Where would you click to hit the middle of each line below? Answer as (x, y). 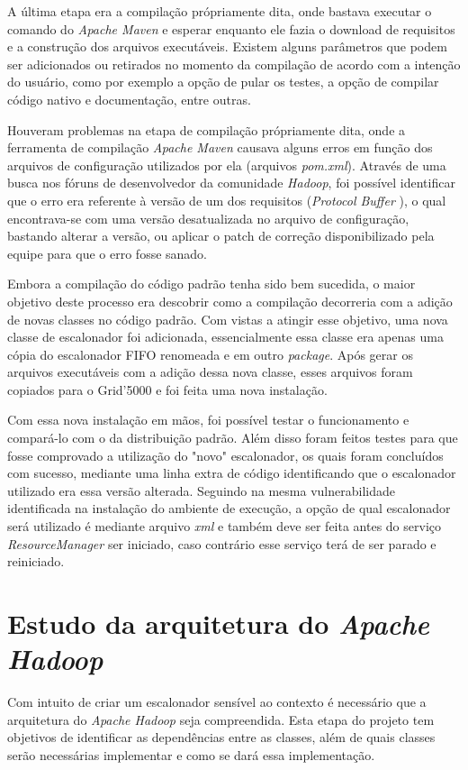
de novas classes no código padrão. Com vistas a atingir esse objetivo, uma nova (228, 319)
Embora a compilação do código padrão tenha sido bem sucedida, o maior (211, 284)
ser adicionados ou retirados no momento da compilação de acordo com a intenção (234, 64)
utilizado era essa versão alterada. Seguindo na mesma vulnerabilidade (201, 490)
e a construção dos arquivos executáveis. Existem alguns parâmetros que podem (227, 46)
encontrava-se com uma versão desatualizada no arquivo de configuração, (208, 218)
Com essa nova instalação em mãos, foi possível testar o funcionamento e (208, 420)
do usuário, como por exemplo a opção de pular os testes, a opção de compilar (223, 82)
